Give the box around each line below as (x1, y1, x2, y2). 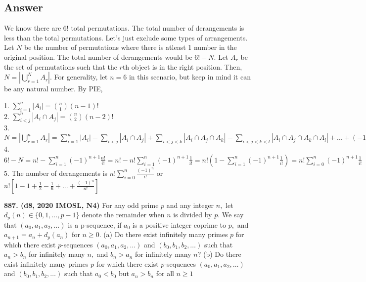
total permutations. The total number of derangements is (71, 23, 244, 33)
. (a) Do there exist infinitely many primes (99, 229, 228, 240)
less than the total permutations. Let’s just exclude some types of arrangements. (4, 32, 248, 42)
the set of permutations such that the (4, 61, 117, 72)
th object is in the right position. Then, (122, 61, 242, 72)
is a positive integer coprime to (132, 219, 227, 230)
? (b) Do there (197, 249, 241, 259)
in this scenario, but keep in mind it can (129, 72, 251, 82)
